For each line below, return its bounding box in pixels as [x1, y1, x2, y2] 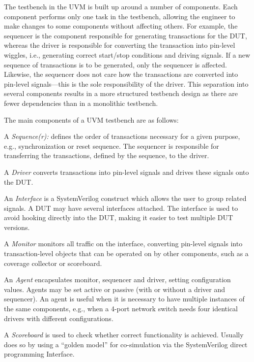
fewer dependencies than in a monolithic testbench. [4, 98, 158, 108]
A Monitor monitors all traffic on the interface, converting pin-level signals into [4, 238, 243, 249]
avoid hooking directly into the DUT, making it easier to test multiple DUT [4, 212, 233, 223]
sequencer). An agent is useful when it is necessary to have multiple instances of [4, 294, 245, 304]
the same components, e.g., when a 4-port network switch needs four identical [4, 303, 238, 314]
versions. [4, 222, 30, 232]
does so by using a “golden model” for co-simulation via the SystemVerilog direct [4, 339, 248, 349]
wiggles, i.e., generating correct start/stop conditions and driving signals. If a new [4, 49, 251, 60]
